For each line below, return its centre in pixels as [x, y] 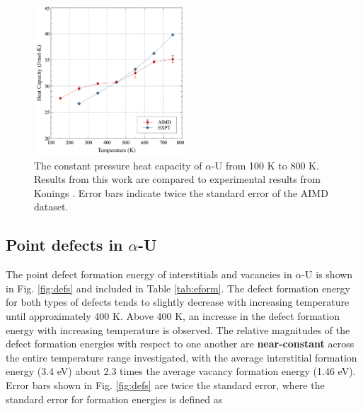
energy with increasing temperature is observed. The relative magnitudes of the [178, 329]
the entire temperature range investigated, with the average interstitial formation [181, 357]
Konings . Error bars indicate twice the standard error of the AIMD [181, 192]
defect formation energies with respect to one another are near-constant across [180, 344]
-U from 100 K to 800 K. [265, 165]
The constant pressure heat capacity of [118, 165]
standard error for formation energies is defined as [114, 399]
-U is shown [327, 274]
